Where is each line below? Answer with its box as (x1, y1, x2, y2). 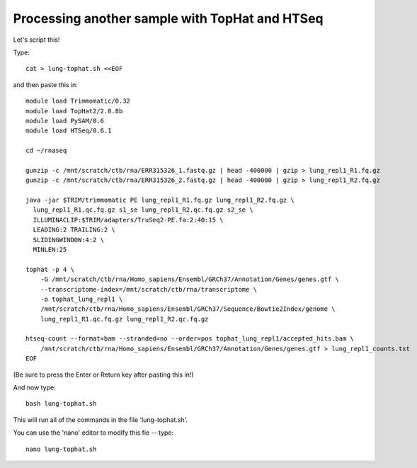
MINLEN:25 (33, 245, 67, 253)
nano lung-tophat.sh (25, 445, 97, 453)
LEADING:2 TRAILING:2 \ (33, 226, 116, 234)
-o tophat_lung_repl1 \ (40, 295, 123, 303)
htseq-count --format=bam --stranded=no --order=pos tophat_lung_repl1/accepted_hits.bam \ (25, 335, 354, 343)
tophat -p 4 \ (25, 266, 74, 273)
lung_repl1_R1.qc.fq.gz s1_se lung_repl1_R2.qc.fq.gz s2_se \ (33, 206, 254, 214)
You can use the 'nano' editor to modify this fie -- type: (13, 428, 174, 437)
